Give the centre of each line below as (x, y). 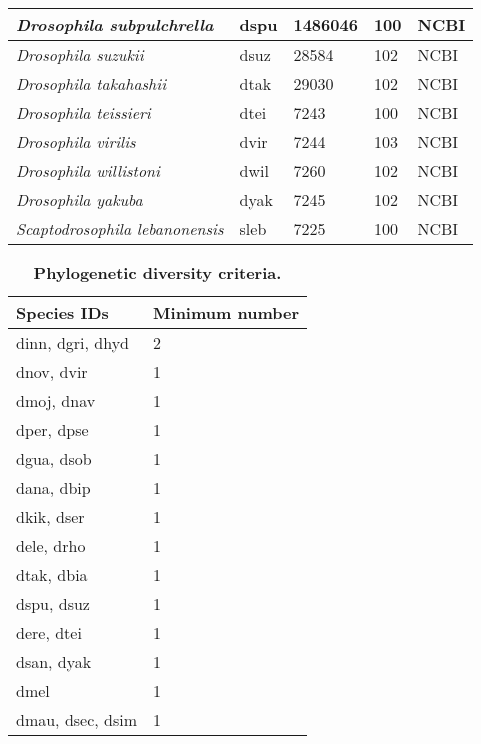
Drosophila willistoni (88, 170)
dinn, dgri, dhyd (72, 342)
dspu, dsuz (53, 603)
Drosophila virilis (76, 141)
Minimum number (226, 312)
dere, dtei (49, 632)
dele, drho (51, 545)
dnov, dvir (52, 371)
